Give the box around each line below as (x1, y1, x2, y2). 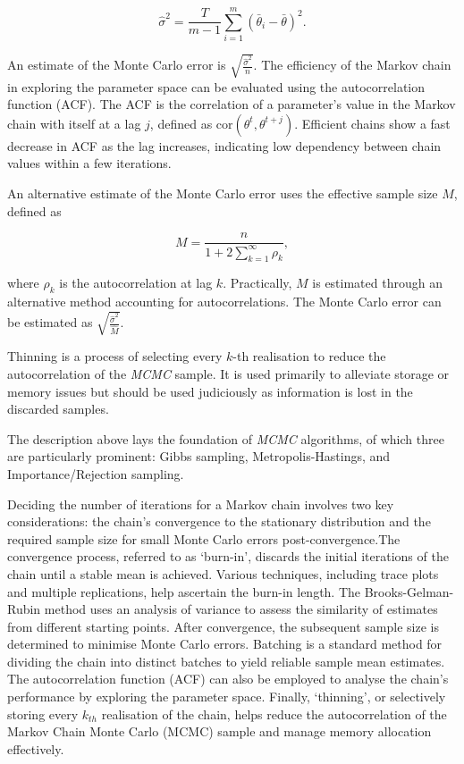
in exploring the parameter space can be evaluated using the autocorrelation (7, 77, 426, 96)
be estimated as (7, 313, 93, 332)
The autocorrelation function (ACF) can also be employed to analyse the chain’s (7, 669, 449, 688)
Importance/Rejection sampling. (7, 464, 184, 483)
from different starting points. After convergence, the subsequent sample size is (7, 617, 439, 635)
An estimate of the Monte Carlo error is (7, 55, 226, 74)
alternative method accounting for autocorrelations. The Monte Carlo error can (7, 292, 442, 311)
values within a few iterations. (7, 154, 172, 172)
